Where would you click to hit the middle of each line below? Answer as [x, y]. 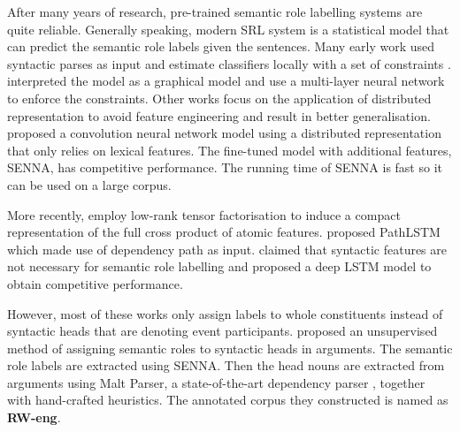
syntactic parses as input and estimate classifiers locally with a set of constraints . [229, 63]
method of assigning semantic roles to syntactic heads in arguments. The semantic [230, 348]
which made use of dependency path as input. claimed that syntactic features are [227, 249]
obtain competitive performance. [95, 283]
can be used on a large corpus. [89, 184]
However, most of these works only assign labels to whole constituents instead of [225, 313]
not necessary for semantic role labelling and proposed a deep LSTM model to [219, 266]
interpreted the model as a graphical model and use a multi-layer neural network [226, 81]
